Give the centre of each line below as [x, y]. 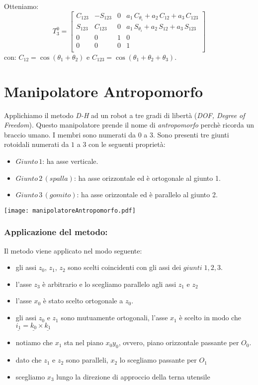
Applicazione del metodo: [56, 232]
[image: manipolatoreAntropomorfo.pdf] [70, 210]
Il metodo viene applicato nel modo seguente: [73, 250]
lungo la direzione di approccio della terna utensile [133, 376]
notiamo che [34, 342]
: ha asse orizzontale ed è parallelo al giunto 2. [147, 194]
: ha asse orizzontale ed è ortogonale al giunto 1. [147, 178]
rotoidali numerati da [37, 144]
